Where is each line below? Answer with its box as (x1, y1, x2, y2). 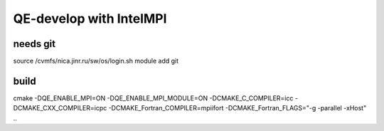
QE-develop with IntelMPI (13, 11, 167, 26)
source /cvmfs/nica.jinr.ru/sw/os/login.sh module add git (13, 57, 179, 65)
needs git (13, 38, 56, 50)
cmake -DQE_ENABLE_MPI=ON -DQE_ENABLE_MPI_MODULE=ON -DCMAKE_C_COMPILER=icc (13, 93, 294, 103)
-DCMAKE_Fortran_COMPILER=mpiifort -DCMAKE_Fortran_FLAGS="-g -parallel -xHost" (108, 104, 367, 112)
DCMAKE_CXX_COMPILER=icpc (13, 104, 107, 112)
